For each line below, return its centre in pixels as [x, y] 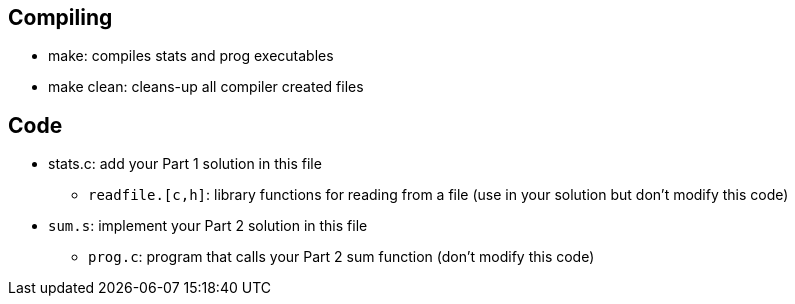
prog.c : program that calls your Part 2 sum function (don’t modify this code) [341, 257]
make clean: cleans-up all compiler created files [206, 87]
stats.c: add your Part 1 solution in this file [185, 164]
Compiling [60, 17]
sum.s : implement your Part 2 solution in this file [208, 226]
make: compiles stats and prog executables [191, 56]
